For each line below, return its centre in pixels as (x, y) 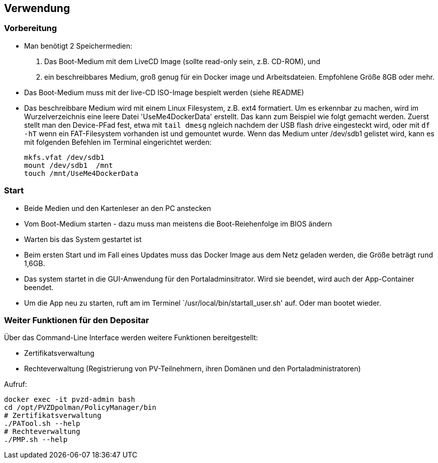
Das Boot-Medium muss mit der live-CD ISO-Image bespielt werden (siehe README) (164, 92)
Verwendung (37, 8)
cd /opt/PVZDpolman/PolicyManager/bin (80, 408)
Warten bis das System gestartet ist (83, 239)
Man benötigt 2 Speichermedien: (78, 46)
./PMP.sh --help (36, 440)
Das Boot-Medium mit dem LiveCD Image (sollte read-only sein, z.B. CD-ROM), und (182, 61)
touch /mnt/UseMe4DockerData (81, 173)
